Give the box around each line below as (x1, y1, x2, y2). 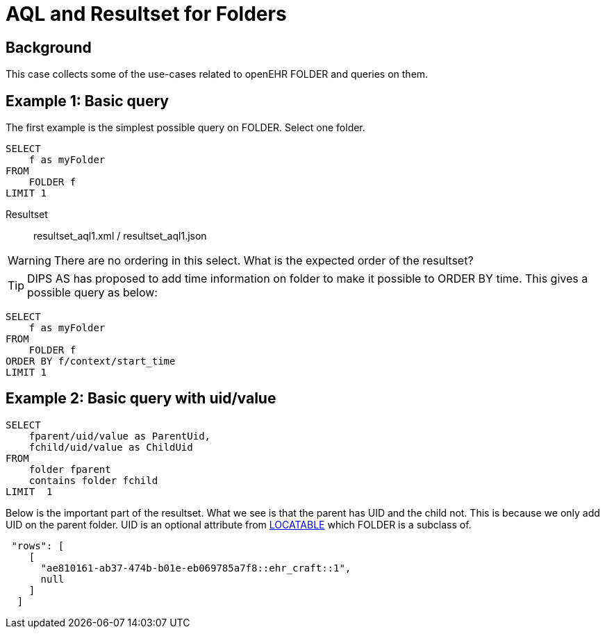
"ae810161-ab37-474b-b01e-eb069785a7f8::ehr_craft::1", (40, 562, 351, 574)
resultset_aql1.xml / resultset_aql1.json (33, 230, 207, 242)
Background (6, 38, 92, 56)
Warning (8, 253, 51, 268)
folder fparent (28, 463, 111, 475)
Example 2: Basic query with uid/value (6, 390, 276, 408)
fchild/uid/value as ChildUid (28, 441, 193, 453)
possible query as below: (27, 285, 158, 300)
